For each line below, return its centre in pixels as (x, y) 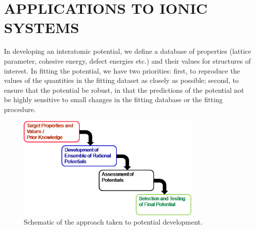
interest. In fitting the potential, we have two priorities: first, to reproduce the (122, 70)
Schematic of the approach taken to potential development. (113, 222)
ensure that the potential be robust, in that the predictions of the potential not (124, 90)
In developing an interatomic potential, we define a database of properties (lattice (127, 51)
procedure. (20, 109)
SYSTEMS (42, 27)
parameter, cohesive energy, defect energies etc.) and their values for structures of (127, 60)
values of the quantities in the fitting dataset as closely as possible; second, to (122, 80)
